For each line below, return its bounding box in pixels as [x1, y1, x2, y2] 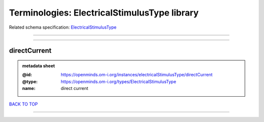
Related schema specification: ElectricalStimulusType [9, 24, 117, 30]
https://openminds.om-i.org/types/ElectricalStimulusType [61, 78, 176, 85]
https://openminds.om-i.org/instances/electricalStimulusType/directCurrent [61, 72, 213, 78]
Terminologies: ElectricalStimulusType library [9, 7, 199, 18]
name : [22, 86, 36, 91]
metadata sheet [22, 63, 55, 69]
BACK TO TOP [9, 101, 38, 107]
